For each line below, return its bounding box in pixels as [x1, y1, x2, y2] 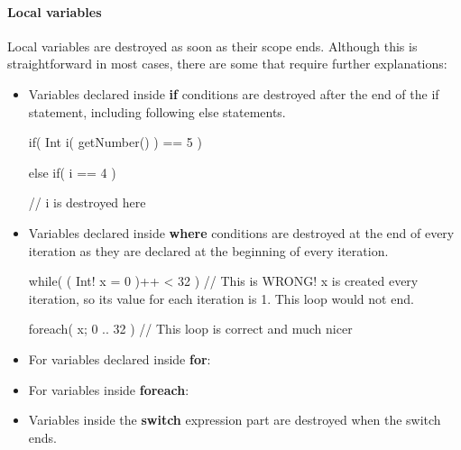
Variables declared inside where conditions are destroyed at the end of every [28, 223, 455, 242]
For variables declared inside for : [28, 349, 211, 368]
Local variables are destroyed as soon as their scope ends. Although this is [7, 36, 418, 55]
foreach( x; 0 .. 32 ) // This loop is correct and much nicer [28, 319, 353, 338]
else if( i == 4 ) [28, 162, 116, 181]
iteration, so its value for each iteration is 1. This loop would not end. [28, 289, 414, 308]
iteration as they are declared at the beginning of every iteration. [28, 241, 389, 260]
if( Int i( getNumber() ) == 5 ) [28, 133, 202, 152]
